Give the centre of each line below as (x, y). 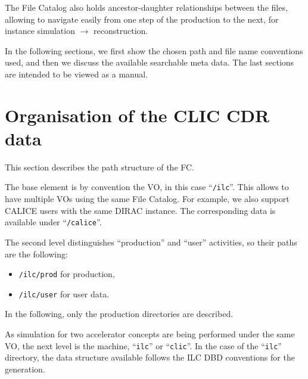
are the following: (36, 254)
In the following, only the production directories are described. (119, 314)
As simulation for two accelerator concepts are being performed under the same (150, 334)
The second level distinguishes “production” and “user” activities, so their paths (151, 242)
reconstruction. (121, 31)
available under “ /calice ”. (53, 222)
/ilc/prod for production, (67, 274)
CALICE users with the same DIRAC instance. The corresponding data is (140, 210)
